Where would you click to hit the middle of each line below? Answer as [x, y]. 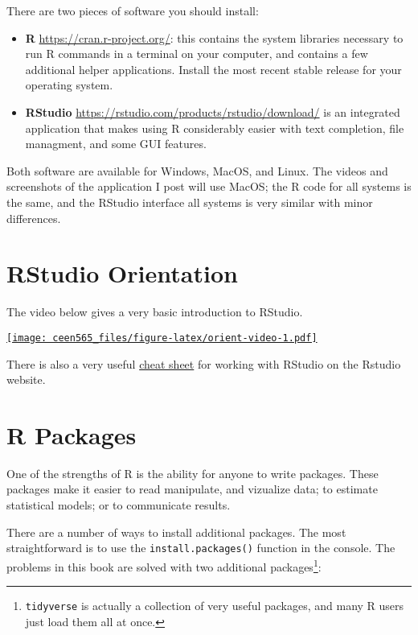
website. [26, 379]
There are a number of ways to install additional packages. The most [176, 532]
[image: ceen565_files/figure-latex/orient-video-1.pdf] [162, 338]
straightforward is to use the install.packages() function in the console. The [201, 548]
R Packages [72, 434]
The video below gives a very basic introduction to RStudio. [155, 312]
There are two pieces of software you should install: [133, 10]
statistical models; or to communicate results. [119, 505]
